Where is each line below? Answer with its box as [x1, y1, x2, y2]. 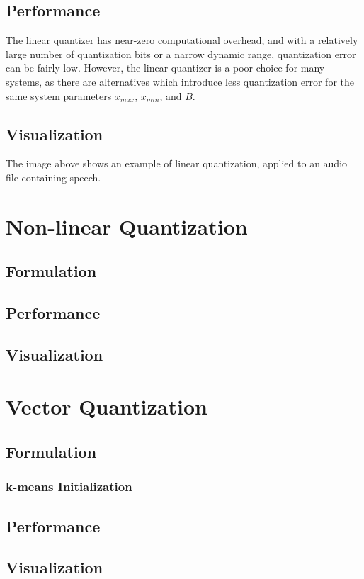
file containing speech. [6, 169, 101, 184]
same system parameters [6, 88, 112, 103]
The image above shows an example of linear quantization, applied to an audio [6, 156, 348, 171]
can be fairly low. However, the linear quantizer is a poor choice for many [6, 60, 325, 75]
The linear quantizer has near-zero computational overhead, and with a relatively [6, 33, 358, 47]
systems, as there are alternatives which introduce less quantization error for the [6, 74, 354, 89]
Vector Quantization [6, 392, 207, 421]
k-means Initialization [6, 478, 132, 495]
